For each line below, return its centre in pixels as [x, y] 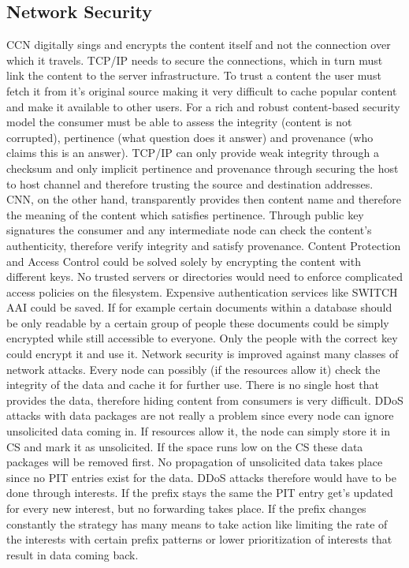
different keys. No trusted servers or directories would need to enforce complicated [205, 277]
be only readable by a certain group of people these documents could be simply [198, 322]
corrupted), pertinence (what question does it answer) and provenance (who [190, 137]
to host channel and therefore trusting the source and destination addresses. [190, 183]
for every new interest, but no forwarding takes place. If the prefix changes [186, 508]
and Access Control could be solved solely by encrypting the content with [184, 261]
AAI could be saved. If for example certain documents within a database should [199, 307]
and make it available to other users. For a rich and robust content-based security [203, 106]
